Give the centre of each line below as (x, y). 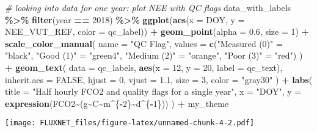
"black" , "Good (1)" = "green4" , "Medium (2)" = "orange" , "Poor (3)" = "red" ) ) (154, 55)
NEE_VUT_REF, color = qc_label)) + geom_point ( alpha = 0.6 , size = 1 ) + (157, 31)
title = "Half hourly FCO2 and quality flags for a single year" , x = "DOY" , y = (153, 91)
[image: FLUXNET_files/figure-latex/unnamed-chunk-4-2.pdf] (130, 123)
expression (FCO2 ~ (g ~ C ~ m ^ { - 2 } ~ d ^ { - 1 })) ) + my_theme (117, 103)
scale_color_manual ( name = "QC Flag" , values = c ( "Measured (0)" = (144, 43)
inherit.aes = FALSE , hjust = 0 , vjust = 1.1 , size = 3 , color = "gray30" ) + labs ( (159, 79)
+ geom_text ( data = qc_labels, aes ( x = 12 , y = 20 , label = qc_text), (144, 67)
